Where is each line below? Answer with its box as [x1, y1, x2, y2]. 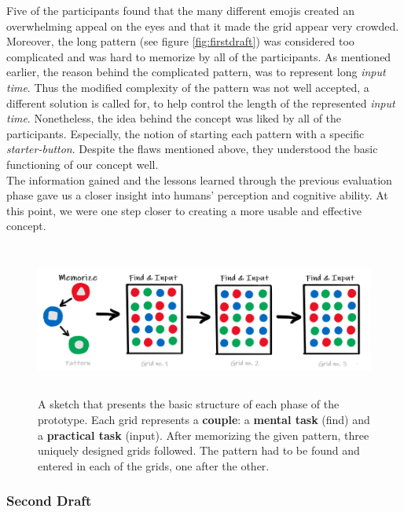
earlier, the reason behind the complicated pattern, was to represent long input [6, 64, 386, 80]
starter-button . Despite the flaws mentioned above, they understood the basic [6, 141, 378, 157]
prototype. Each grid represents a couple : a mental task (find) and [38, 411, 370, 428]
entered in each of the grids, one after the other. [38, 457, 270, 474]
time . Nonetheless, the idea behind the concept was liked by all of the [6, 110, 342, 126]
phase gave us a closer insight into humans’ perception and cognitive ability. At [6, 187, 388, 203]
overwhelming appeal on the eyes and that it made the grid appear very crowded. [6, 17, 399, 34]
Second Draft [6, 491, 92, 510]
